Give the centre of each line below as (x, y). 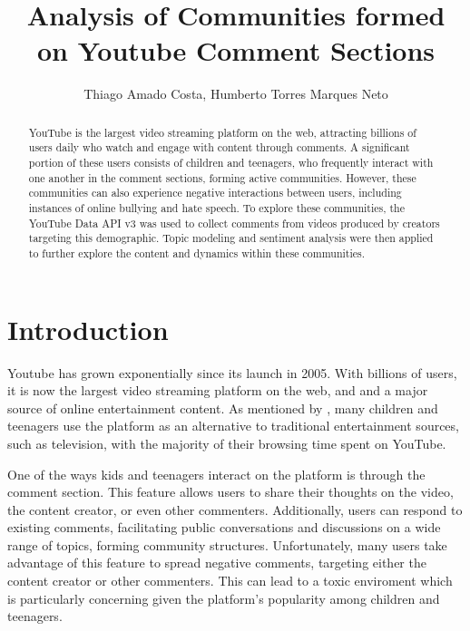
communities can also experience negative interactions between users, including (215, 193)
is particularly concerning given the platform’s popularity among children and (224, 598)
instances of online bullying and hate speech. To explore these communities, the (217, 207)
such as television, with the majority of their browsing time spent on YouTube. (227, 443)
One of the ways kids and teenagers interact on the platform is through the (216, 474)
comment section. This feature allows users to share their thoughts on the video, (230, 492)
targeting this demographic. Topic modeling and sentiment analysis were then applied (231, 238)
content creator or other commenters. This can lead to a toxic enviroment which (230, 581)
